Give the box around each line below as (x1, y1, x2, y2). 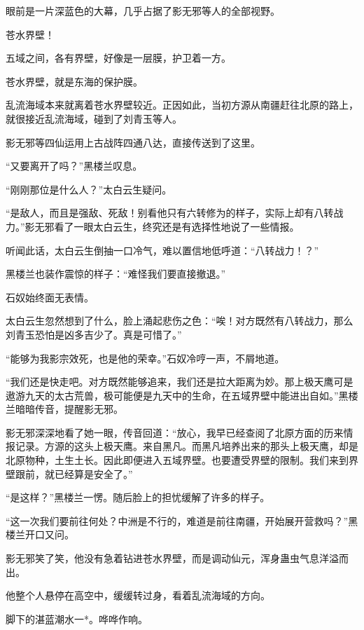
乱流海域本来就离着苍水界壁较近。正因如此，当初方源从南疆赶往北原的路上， (6, 97, 358, 112)
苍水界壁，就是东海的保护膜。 (6, 74, 143, 88)
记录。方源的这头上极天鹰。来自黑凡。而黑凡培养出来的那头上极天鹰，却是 (15, 439, 358, 453)
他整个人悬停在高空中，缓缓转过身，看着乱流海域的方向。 (6, 588, 270, 603)
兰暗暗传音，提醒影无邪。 (6, 402, 123, 416)
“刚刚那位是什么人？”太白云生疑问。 (6, 182, 172, 196)
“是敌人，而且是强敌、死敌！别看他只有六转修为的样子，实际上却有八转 (6, 205, 334, 220)
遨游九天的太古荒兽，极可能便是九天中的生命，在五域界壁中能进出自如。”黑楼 (6, 388, 358, 402)
